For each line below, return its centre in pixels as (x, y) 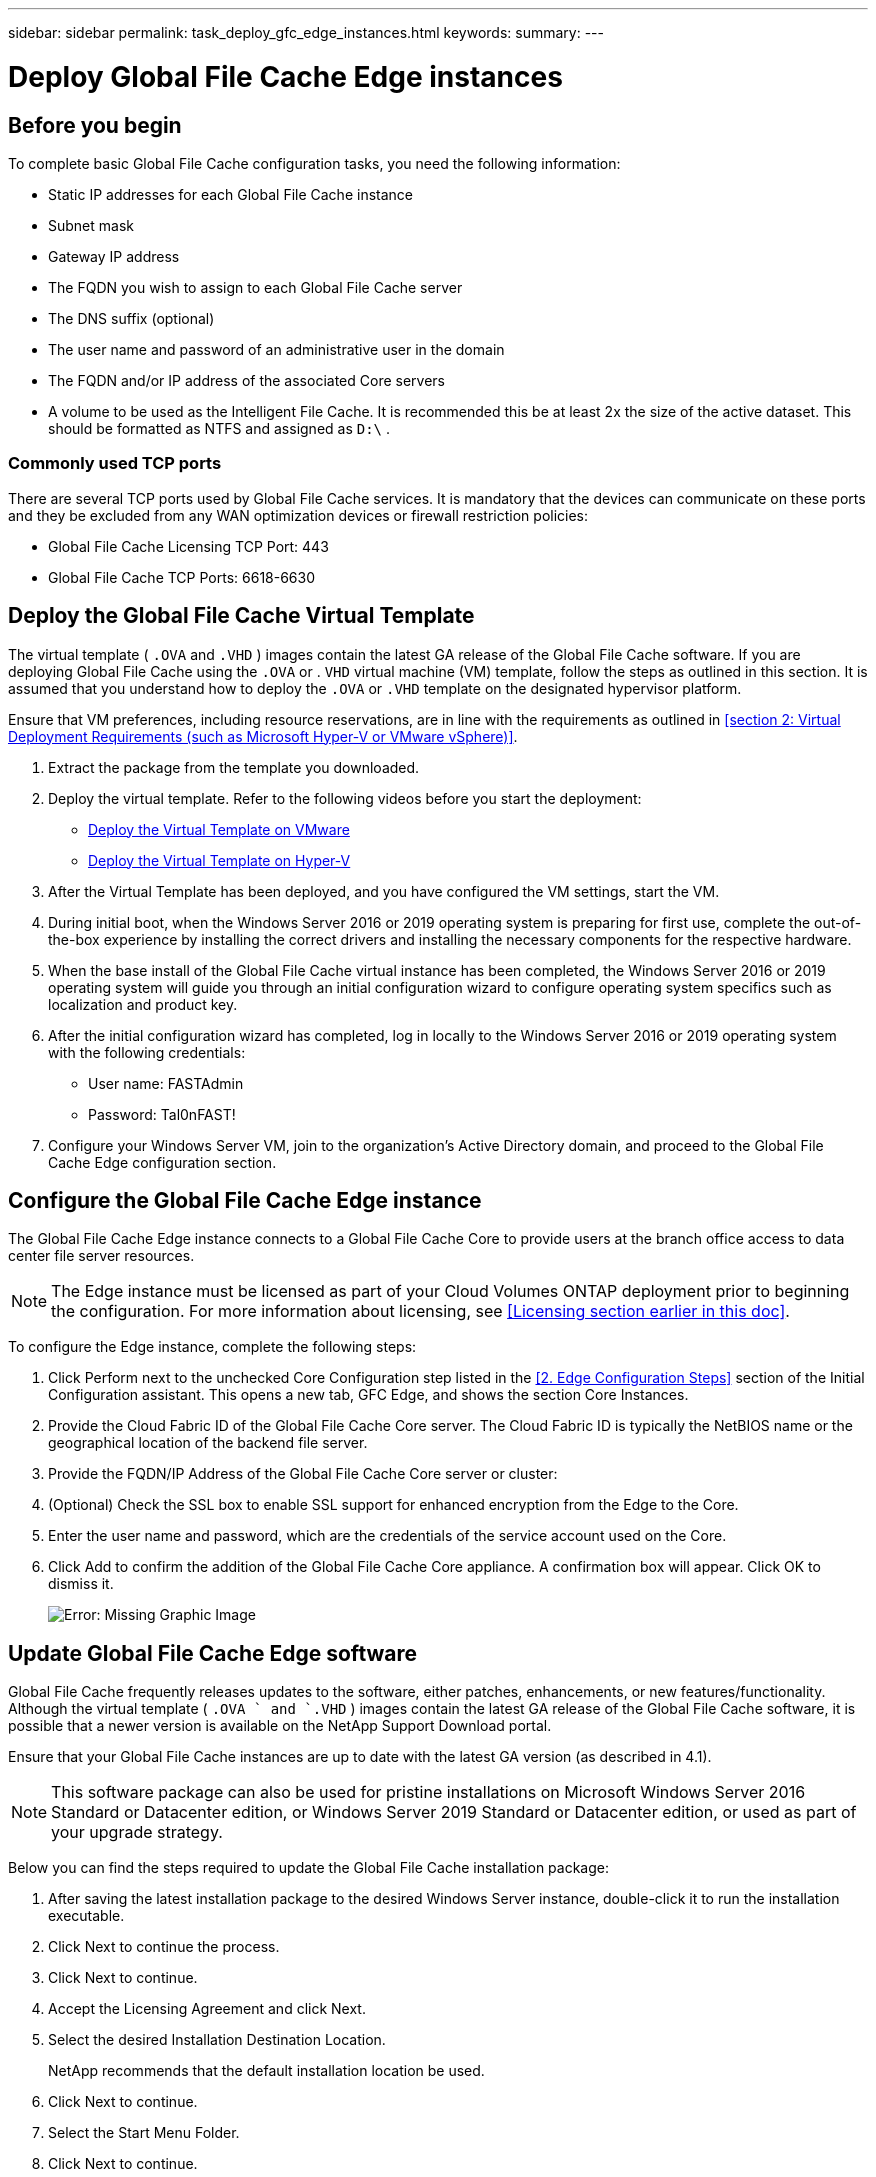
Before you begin (95, 125)
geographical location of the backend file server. (208, 1443)
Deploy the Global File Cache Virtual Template (241, 616)
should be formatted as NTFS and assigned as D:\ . (219, 428)
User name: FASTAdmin (166, 1083)
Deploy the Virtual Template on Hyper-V (219, 860)
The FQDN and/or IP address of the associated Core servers (246, 380)
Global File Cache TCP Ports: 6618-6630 (182, 577)
